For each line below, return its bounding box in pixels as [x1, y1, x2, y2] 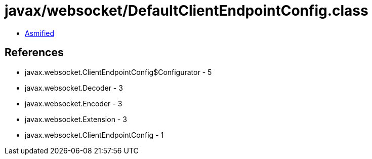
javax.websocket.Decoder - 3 [25, 83, 123, 92]
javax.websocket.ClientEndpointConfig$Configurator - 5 [25, 67, 212, 76]
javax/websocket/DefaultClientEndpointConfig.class [5, 2, 368, 19]
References [5, 46, 64, 59]
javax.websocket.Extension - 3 [25, 114, 127, 124]
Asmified [25, 28, 55, 37]
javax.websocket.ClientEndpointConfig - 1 [25, 130, 164, 139]
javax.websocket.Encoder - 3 [25, 99, 122, 108]
